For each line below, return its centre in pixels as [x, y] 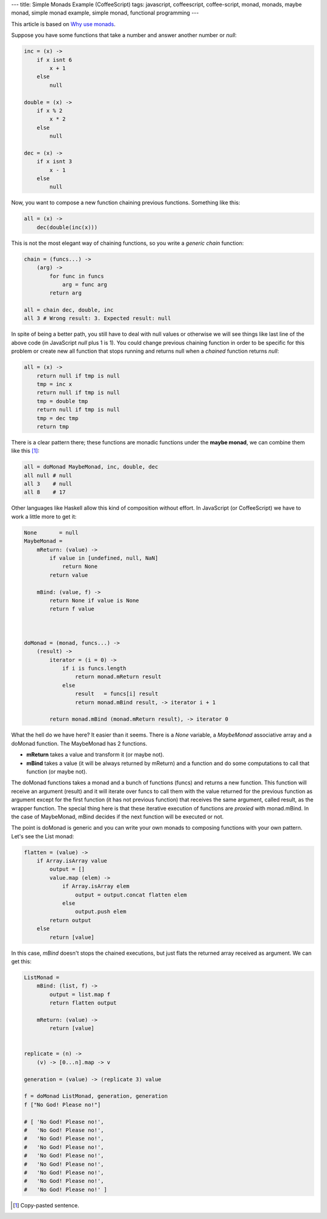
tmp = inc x [54, 384]
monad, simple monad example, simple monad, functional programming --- [105, 13]
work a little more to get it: [44, 516]
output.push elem [101, 912]
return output [70, 920]
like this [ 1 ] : [25, 451]
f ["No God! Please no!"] [62, 1104]
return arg [65, 293]
